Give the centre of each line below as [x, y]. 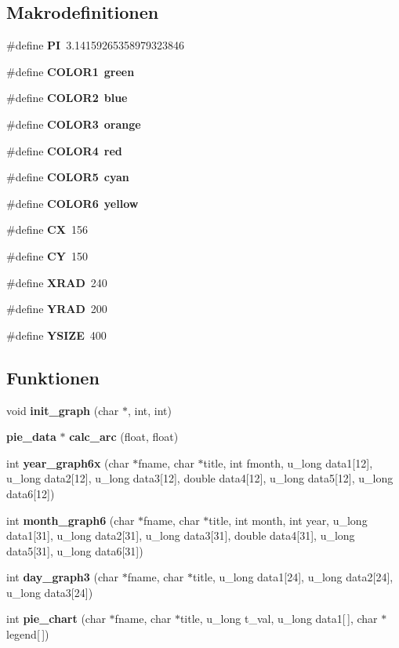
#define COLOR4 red [64, 150]
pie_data [31, 437]
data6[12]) [31, 493]
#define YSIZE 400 [56, 335]
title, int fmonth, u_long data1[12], [288, 462]
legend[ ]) [28, 634]
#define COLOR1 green [71, 71]
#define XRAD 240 [57, 282]
